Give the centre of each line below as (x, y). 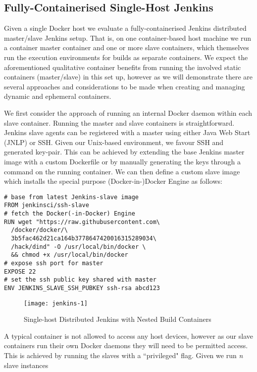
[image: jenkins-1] (56, 303)
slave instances (26, 365)
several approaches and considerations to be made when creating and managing (125, 86)
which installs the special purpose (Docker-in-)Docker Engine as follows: (113, 181)
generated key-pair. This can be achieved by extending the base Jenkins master (124, 152)
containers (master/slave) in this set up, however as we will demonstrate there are (128, 77)
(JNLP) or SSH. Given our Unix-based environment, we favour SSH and (114, 142)
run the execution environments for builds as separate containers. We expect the (126, 57)
